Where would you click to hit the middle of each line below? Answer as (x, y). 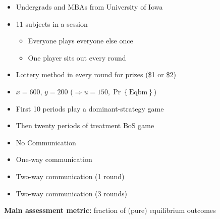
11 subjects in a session (52, 23)
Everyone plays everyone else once (80, 41)
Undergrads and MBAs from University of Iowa (89, 7)
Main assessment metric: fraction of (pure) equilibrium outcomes (110, 210)
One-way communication (54, 159)
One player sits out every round (77, 57)
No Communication (46, 142)
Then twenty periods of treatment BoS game (85, 125)
